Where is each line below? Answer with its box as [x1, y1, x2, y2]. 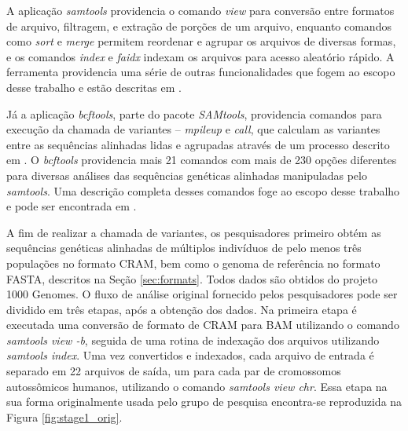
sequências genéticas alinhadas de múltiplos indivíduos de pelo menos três [6, 239, 362, 256]
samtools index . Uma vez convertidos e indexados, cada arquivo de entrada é [6, 347, 374, 363]
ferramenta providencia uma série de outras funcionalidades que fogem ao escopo [6, 64, 395, 80]
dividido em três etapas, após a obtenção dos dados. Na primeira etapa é [6, 301, 357, 317]
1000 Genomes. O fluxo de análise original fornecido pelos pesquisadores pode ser [6, 286, 398, 302]
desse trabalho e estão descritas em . [6, 79, 182, 95]
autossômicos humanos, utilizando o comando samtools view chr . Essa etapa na [6, 378, 388, 394]
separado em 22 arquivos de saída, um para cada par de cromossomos [6, 363, 341, 379]
